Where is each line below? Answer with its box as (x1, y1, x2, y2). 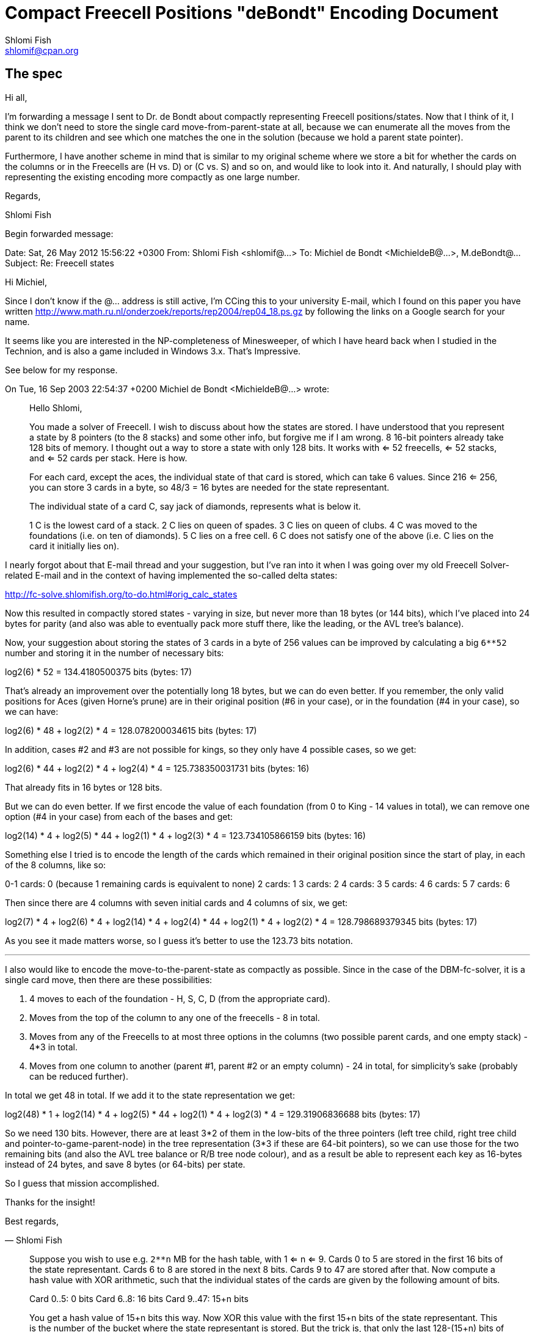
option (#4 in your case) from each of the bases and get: (5, 811, 233, 822)
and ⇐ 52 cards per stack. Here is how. (29, 452, 187, 463)
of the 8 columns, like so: (5, 859, 106, 870)
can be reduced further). (29, 1070, 128, 1081)
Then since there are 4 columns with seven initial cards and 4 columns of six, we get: (5, 897, 348, 908)
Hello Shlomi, (29, 402, 82, 413)
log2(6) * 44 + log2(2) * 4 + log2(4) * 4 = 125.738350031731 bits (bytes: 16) (5, 763, 310, 774)
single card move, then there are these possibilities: (5, 974, 213, 985)
